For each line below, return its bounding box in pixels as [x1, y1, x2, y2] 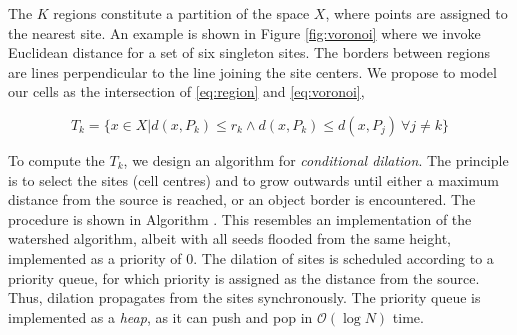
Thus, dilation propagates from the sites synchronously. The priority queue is [8, 287, 481, 308]
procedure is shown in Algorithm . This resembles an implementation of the [8, 208, 472, 229]
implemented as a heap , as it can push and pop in [8, 306, 313, 327]
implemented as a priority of [8, 247, 182, 268]
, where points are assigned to [325, 3, 508, 23]
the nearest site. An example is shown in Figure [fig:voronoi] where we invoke [8, 22, 481, 43]
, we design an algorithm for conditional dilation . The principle [123, 149, 509, 170]
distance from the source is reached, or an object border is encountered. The [8, 189, 476, 210]
